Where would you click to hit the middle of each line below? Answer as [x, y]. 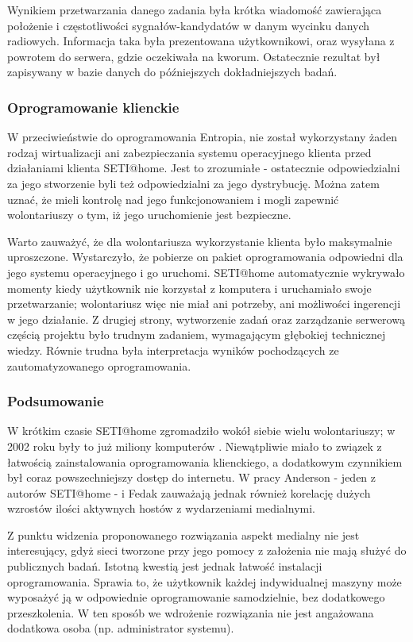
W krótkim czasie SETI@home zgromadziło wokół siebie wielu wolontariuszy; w [201, 431]
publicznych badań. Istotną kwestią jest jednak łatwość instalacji [165, 566]
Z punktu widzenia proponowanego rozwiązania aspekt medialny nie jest [183, 534]
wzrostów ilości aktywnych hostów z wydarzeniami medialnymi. [161, 508]
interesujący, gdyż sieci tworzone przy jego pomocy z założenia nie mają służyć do [207, 550]
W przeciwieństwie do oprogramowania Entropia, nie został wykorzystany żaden [203, 137]
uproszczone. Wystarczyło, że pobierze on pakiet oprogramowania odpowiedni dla [205, 257]
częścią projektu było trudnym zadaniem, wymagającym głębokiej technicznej [197, 334]
